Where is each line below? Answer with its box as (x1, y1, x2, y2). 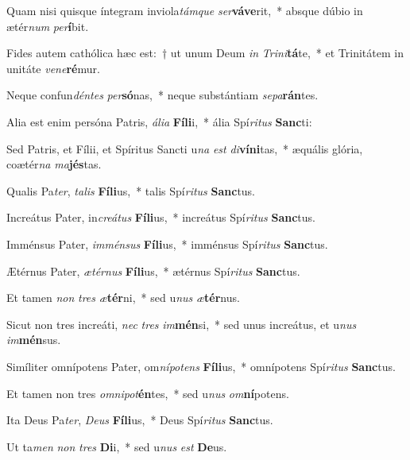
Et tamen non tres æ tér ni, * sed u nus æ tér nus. (6, 289, 240, 306)
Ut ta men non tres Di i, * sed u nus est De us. (6, 438, 227, 454)
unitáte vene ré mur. (6, 60, 100, 76)
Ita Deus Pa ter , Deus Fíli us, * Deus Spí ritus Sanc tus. (6, 412, 273, 428)
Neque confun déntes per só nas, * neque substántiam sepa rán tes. (6, 87, 319, 103)
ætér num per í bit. (6, 17, 89, 34)
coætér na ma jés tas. (6, 156, 102, 172)
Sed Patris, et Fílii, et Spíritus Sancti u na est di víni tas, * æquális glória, (6, 140, 363, 157)
